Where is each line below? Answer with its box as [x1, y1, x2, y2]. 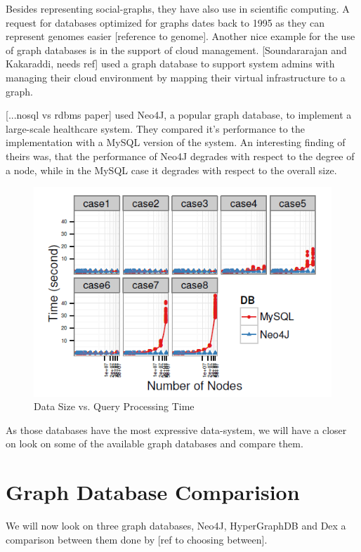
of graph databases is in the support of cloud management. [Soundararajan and [6, 42, 347, 57]
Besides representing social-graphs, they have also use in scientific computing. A [6, 1, 350, 15]
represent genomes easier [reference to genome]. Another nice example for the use [6, 29, 355, 44]
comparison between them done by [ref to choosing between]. [6, 532, 268, 546]
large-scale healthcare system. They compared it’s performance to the [6, 121, 305, 136]
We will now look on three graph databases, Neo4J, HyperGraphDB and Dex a [6, 518, 346, 533]
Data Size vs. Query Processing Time [34, 399, 195, 414]
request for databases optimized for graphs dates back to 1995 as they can [6, 15, 325, 29]
